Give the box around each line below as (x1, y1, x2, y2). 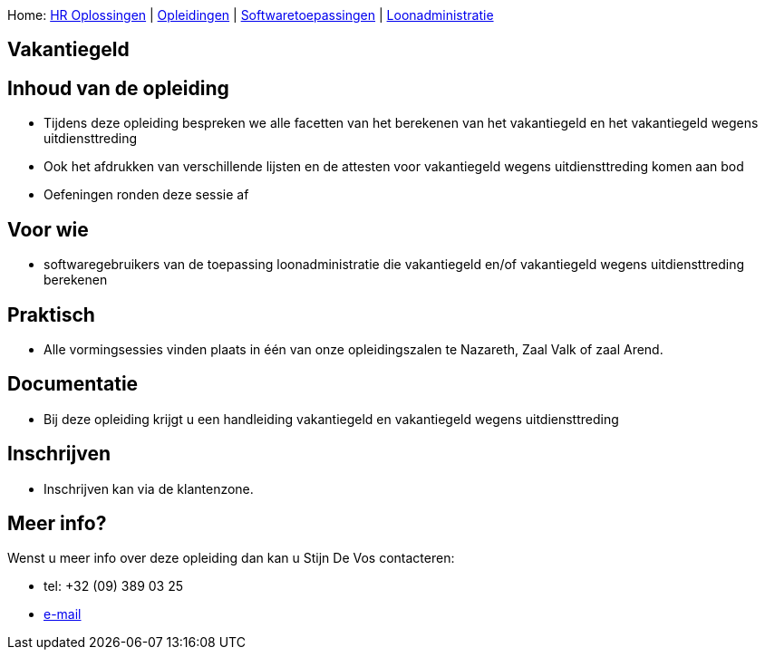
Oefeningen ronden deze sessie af (44, 187, 249, 203)
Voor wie (7, 217, 89, 241)
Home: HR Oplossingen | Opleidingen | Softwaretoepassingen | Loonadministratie (7, 7, 494, 23)
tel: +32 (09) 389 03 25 (44, 578, 184, 594)
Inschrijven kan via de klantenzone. (44, 480, 254, 497)
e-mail (44, 606, 82, 623)
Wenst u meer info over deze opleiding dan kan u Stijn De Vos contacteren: (7, 550, 455, 566)
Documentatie (7, 372, 139, 396)
